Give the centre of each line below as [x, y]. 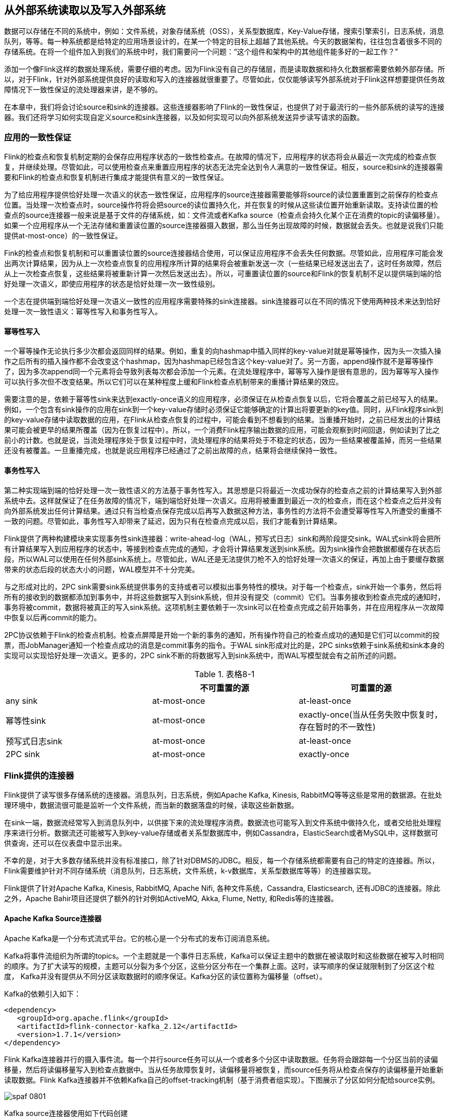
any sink [22, 700]
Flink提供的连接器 [39, 775]
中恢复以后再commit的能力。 [53, 617]
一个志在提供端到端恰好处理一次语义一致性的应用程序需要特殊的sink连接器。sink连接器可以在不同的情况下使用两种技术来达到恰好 [222, 301]
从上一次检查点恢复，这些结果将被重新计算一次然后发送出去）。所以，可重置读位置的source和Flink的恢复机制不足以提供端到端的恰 [223, 274]
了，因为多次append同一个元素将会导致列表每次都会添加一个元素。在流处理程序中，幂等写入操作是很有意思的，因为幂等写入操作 [222, 372]
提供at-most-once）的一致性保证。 [63, 236]
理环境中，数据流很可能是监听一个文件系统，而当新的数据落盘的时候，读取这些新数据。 [151, 805]
